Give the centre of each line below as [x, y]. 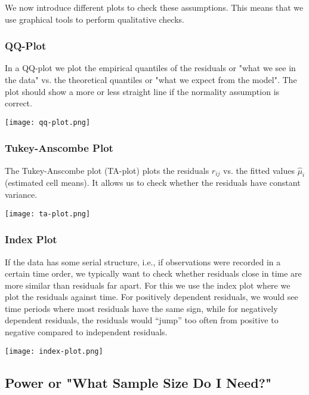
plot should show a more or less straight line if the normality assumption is [142, 91]
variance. [21, 195]
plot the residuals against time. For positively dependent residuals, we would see [152, 297]
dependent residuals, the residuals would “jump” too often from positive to [142, 320]
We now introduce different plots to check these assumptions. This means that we [154, 7]
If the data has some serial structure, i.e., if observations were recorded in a [143, 261]
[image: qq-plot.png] [48, 122]
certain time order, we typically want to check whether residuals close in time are [153, 273]
